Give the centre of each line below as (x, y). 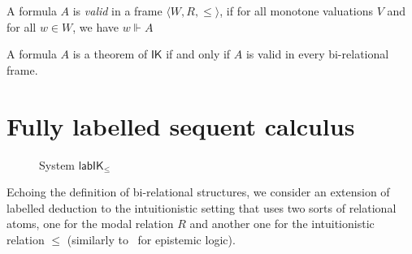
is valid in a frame (117, 11)
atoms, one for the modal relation (90, 224)
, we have (95, 26)
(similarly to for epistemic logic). (151, 239)
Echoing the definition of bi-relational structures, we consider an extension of (198, 192)
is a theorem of (110, 54)
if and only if (198, 54)
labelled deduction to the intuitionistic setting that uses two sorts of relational (202, 207)
